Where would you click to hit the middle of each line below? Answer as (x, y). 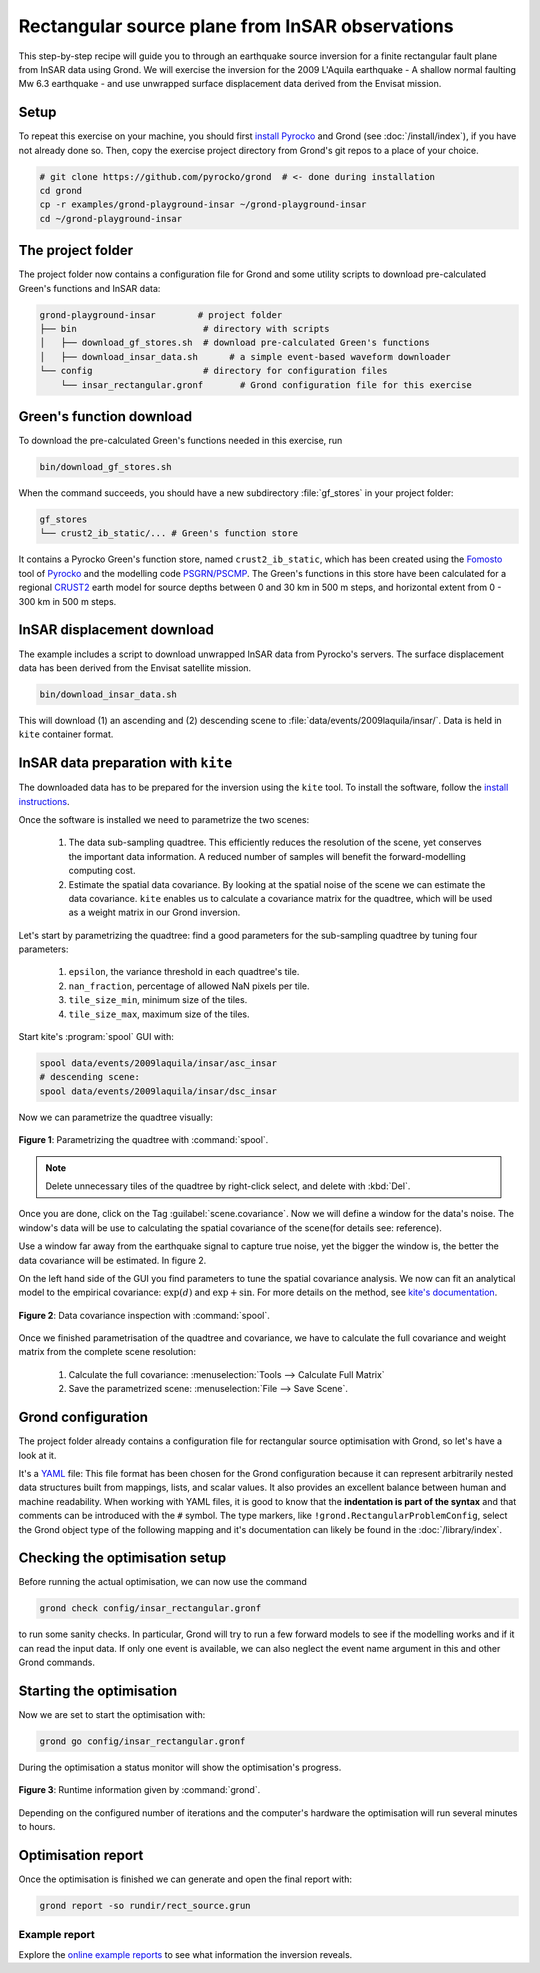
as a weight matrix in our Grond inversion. (154, 912)
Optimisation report (81, 1855)
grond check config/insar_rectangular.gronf (150, 1608)
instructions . (44, 801)
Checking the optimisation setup (122, 1558)
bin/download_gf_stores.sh (105, 467)
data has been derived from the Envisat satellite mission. (135, 667)
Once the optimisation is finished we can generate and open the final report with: (185, 1879)
